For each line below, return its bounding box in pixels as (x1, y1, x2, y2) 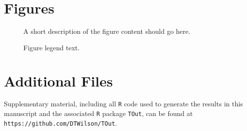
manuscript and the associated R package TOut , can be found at (4, 108, 193, 118)
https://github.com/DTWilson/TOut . (4, 117, 117, 128)
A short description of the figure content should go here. (23, 26, 191, 36)
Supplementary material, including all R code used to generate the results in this (4, 99, 243, 109)
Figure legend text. (23, 42, 80, 52)
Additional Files (4, 71, 113, 90)
